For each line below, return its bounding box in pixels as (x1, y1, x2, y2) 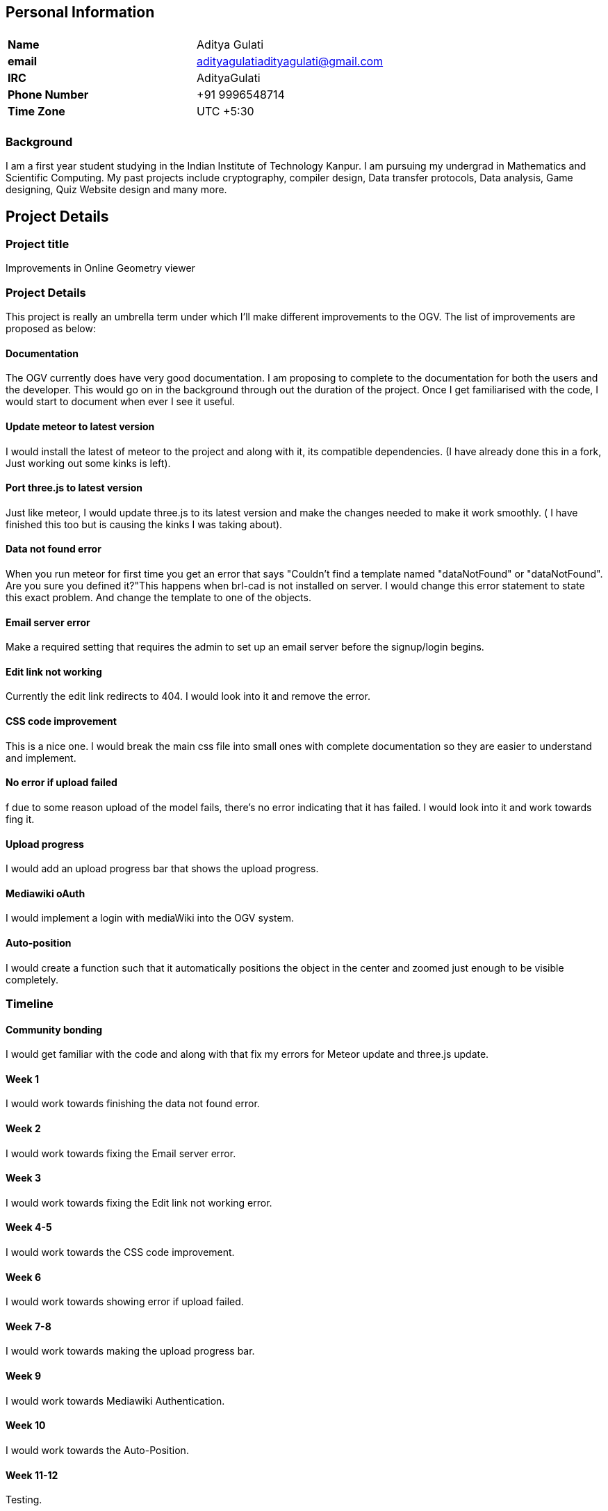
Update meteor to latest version (6, 420, 155, 432)
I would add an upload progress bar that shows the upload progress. (6, 863, 319, 875)
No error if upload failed (6, 776, 117, 789)
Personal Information (6, 3, 155, 21)
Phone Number (8, 88, 89, 102)
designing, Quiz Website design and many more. (6, 183, 227, 196)
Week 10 (6, 1419, 46, 1432)
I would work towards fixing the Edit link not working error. (6, 1196, 272, 1209)
